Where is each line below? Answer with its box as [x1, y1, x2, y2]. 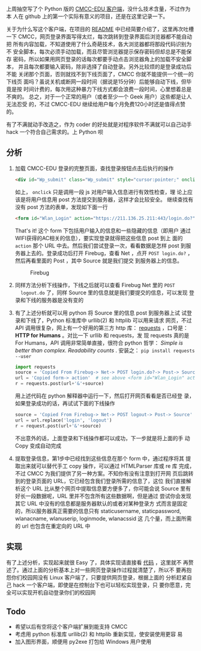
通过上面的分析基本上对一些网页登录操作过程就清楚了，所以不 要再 [22, 566, 187, 574]
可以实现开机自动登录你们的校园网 [11, 589, 96, 596]
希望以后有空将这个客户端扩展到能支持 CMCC [14, 623, 128, 631]
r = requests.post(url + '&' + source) [14, 381, 104, 387]
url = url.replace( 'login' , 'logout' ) [14, 417, 112, 423]
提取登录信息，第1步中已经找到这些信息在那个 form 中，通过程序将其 [14, 455, 185, 462]
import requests [14, 364, 56, 370]
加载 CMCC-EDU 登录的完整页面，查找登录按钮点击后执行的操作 [14, 165, 174, 172]
